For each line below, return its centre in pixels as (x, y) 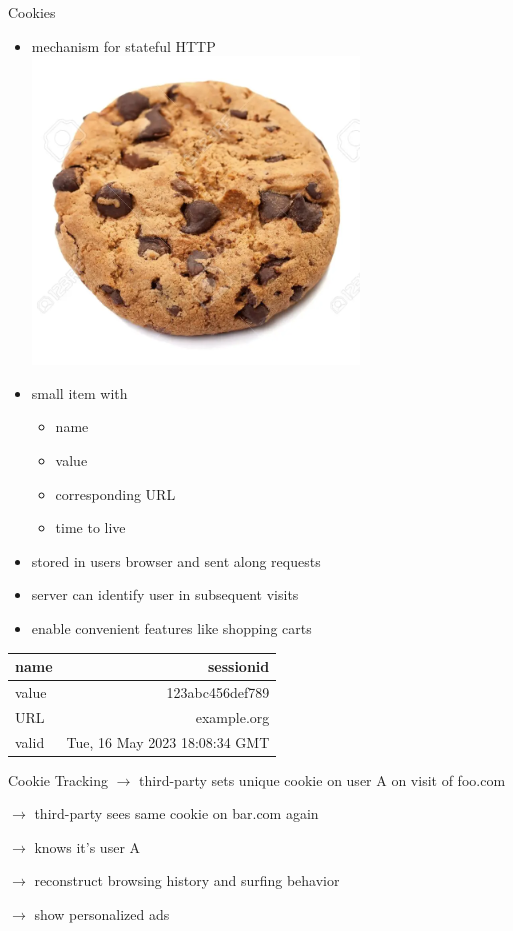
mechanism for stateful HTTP (123, 45)
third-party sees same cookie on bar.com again (176, 813)
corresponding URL (115, 493)
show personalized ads (102, 914)
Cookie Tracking (58, 779)
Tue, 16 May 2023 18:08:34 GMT (168, 741)
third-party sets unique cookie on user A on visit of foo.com (322, 779)
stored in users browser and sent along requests (176, 560)
